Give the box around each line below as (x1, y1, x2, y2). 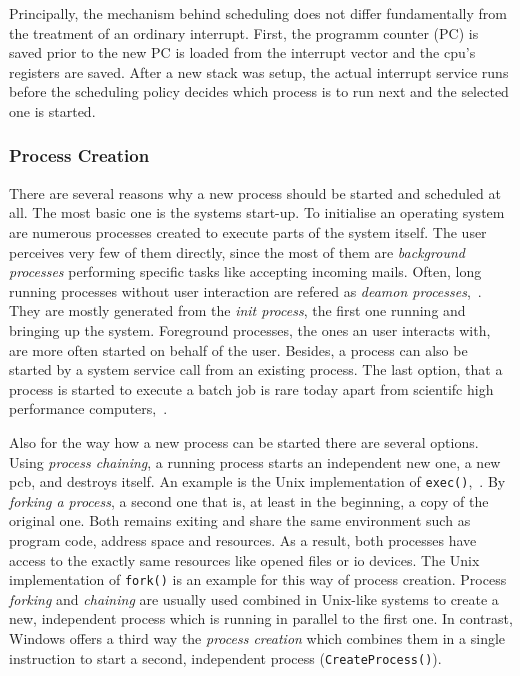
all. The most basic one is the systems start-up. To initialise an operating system (9, 202, 505, 223)
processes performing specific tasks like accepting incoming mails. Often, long (9, 261, 482, 282)
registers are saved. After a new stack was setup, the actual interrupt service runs (9, 61, 509, 82)
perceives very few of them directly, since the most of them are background (9, 241, 465, 262)
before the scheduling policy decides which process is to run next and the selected (9, 81, 509, 102)
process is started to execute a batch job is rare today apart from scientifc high (9, 378, 494, 399)
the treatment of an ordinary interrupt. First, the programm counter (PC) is (9, 22, 479, 43)
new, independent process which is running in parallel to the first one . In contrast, (9, 608, 513, 629)
